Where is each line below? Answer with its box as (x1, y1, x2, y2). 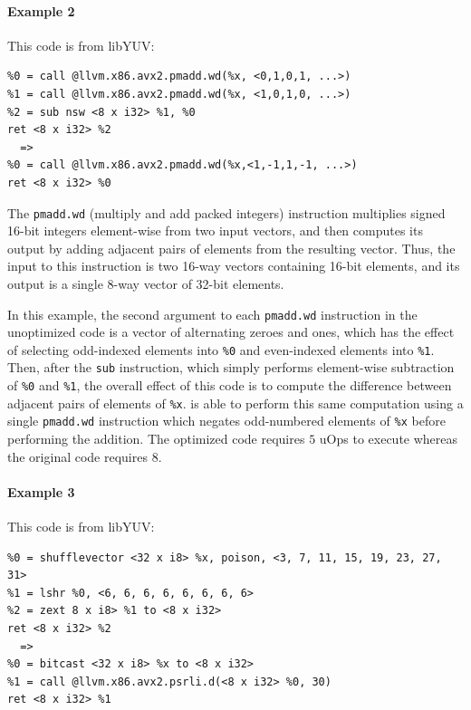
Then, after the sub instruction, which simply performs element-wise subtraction (7, 358, 455, 377)
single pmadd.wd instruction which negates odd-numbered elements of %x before (7, 411, 446, 430)
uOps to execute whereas (319, 429, 458, 448)
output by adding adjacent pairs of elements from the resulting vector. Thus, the (7, 238, 456, 257)
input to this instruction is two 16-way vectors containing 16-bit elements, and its (7, 256, 460, 275)
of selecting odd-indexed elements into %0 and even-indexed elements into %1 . (7, 340, 435, 359)
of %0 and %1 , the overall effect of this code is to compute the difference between (7, 376, 452, 395)
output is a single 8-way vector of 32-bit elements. (7, 273, 284, 293)
